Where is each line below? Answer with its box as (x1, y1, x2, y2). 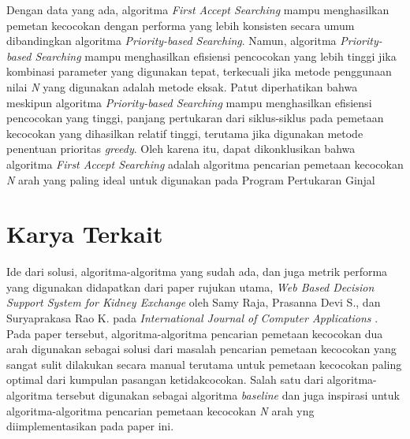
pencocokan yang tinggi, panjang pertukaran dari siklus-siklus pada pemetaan (6, 110, 384, 126)
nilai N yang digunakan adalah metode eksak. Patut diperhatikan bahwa (6, 78, 358, 95)
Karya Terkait (6, 218, 163, 250)
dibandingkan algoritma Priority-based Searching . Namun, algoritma (6, 32, 337, 49)
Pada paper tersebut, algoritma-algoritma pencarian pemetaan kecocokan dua (6, 325, 383, 341)
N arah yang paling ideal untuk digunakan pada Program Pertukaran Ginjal (6, 171, 375, 188)
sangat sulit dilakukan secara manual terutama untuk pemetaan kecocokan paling (6, 355, 402, 372)
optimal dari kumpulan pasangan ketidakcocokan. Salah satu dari (6, 371, 324, 388)
